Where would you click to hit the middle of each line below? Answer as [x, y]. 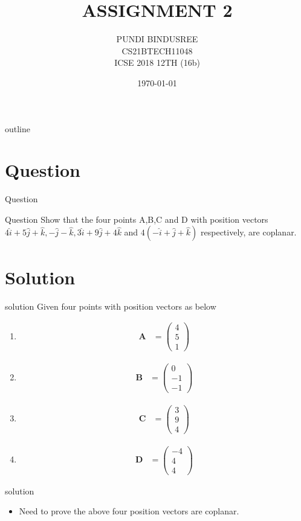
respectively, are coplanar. [249, 232]
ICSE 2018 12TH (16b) [157, 62]
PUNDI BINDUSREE [157, 39]
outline [18, 128]
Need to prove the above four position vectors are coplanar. [129, 511]
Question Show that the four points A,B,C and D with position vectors [137, 219]
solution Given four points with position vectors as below [111, 306]
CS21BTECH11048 [157, 50]
